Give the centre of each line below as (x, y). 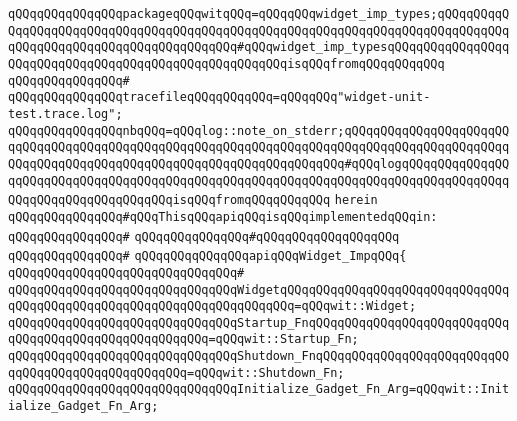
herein (356, 200)
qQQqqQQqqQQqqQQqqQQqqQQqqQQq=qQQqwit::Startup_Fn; (183, 339)
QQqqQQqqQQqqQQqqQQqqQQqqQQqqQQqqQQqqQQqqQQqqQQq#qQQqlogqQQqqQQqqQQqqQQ (259, 163)
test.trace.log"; (65, 113)
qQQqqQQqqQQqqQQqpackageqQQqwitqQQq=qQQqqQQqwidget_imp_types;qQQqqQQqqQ (259, 14)
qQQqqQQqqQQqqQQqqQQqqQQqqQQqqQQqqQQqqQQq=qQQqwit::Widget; (212, 306)
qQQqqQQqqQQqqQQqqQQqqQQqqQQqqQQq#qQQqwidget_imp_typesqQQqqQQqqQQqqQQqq (259, 47)
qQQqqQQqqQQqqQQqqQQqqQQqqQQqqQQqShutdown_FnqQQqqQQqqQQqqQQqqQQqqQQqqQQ (259, 356)
